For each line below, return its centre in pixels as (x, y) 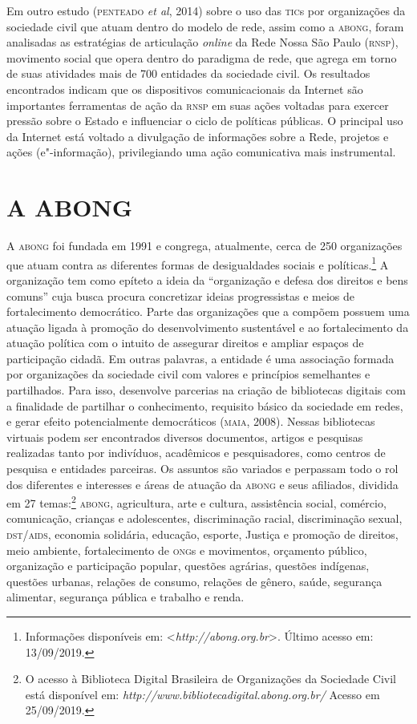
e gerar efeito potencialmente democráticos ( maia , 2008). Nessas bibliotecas (191, 421)
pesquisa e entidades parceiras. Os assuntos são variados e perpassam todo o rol (202, 469)
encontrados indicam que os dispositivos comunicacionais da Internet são (185, 89)
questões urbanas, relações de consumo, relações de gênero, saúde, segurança (194, 581)
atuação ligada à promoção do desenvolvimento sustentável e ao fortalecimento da (208, 327)
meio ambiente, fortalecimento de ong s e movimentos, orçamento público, (187, 550)
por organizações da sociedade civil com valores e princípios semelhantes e (188, 374)
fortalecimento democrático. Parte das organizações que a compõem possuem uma (208, 311)
